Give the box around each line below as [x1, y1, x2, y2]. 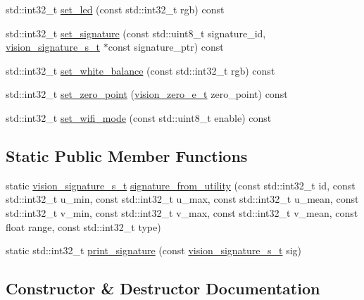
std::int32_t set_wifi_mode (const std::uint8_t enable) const [6, 110, 272, 125]
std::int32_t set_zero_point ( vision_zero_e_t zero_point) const [6, 87, 288, 101]
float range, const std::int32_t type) [6, 219, 161, 234]
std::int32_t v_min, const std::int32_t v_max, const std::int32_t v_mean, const [6, 205, 358, 220]
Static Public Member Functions [6, 144, 248, 166]
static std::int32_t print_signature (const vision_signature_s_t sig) [6, 243, 302, 258]
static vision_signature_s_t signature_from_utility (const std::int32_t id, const [6, 177, 356, 192]
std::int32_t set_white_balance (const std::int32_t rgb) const [6, 63, 275, 77]
